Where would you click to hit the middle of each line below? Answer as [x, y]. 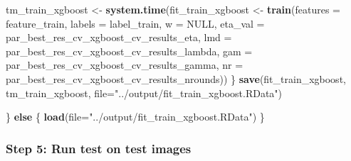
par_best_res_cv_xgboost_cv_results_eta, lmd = [119, 37]
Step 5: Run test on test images [99, 148]
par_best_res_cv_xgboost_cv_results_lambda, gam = [129, 51]
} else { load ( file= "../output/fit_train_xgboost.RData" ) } [135, 117]
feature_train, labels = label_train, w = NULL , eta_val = [135, 23]
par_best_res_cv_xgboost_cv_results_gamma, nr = [125, 65]
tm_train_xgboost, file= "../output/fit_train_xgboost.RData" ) [144, 93]
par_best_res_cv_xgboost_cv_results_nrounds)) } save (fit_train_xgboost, [176, 78]
